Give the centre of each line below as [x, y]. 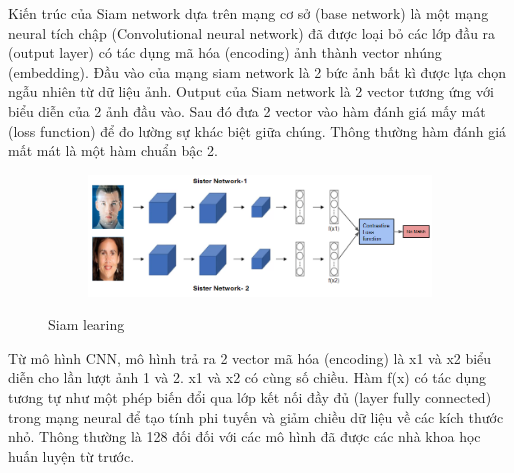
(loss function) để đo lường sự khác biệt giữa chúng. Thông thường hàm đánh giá [257, 130]
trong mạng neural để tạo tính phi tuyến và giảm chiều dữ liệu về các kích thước [256, 416]
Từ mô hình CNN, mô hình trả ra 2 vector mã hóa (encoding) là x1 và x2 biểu [250, 357]
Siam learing [86, 324]
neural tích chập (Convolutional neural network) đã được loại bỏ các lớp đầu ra [252, 32]
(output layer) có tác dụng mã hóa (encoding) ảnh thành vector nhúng [225, 52]
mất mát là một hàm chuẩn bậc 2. [113, 150]
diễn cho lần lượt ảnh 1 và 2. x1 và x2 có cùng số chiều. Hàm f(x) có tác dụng [247, 377]
